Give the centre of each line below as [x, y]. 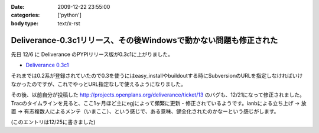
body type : [25, 23]
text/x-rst [69, 23]
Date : [18, 7]
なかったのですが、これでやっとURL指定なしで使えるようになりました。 [98, 84]
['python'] [70, 15]
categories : [25, 15]
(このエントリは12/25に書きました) [53, 122]
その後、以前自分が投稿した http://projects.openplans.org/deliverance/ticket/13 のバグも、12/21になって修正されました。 [158, 95]
